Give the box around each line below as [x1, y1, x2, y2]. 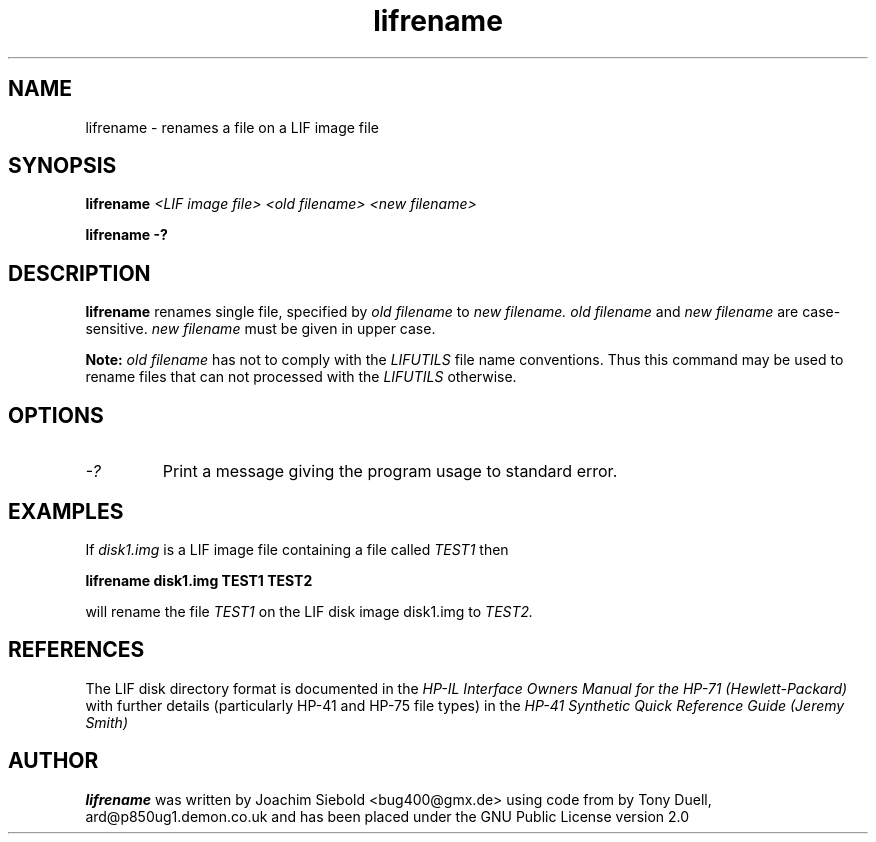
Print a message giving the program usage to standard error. [162, 461, 618, 482]
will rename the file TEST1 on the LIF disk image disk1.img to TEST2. [85, 602, 534, 620]
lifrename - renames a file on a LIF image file [85, 118, 379, 136]
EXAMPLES [8, 498, 124, 524]
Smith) [85, 713, 128, 731]
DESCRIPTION [8, 260, 151, 286]
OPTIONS [8, 402, 104, 428]
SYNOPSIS [8, 153, 117, 179]
